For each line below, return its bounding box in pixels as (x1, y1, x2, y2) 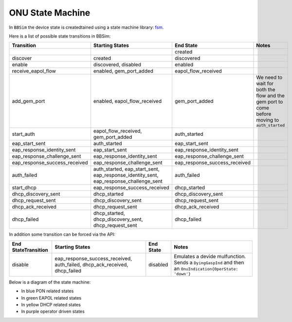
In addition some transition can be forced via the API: (9, 231, 115, 237)
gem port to (256, 98, 283, 105)
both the (256, 86, 275, 93)
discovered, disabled (93, 61, 141, 68)
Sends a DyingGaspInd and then (174, 259, 244, 265)
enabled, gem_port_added (93, 68, 153, 75)
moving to (256, 117, 279, 124)
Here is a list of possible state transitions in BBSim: (9, 33, 111, 39)
